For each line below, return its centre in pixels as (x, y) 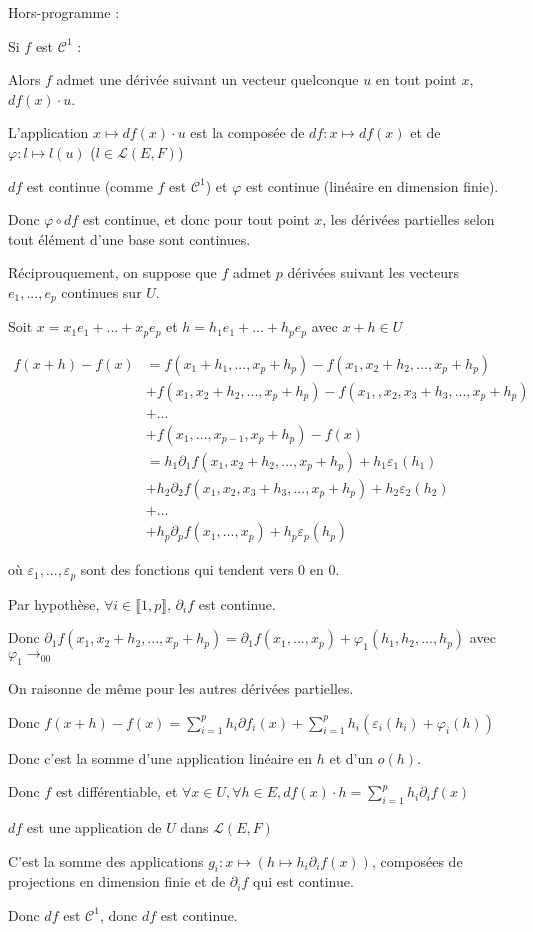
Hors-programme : (64, 12)
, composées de (417, 860)
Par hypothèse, (54, 603)
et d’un (351, 757)
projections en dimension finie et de (117, 881)
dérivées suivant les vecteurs (373, 272)
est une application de (94, 826)
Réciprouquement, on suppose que (112, 272)
